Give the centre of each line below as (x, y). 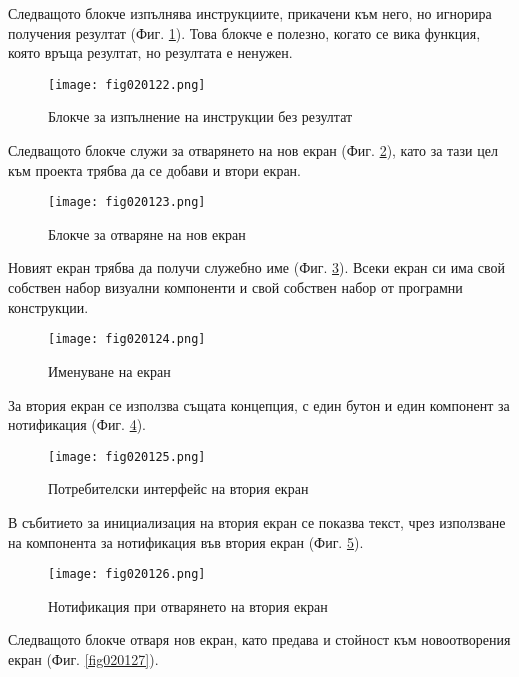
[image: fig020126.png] (127, 574)
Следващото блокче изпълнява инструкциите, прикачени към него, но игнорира (250, 13)
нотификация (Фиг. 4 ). (77, 424)
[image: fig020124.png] (127, 339)
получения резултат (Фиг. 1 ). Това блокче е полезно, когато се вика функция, (244, 32)
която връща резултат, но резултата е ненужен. (150, 52)
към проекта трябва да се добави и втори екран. (154, 169)
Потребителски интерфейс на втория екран (178, 488)
